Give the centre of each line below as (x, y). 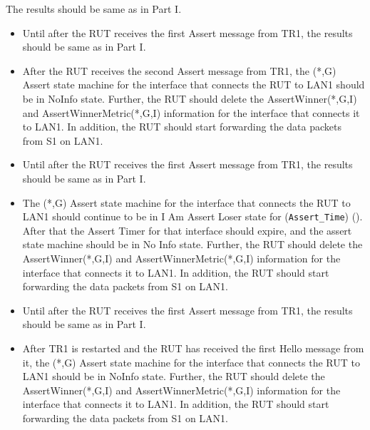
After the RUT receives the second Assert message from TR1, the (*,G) (179, 70)
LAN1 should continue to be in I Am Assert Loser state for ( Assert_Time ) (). (192, 216)
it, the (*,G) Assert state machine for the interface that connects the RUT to (191, 362)
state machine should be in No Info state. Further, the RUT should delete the (192, 244)
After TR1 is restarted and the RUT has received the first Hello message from (193, 348)
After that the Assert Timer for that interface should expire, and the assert (187, 230)
